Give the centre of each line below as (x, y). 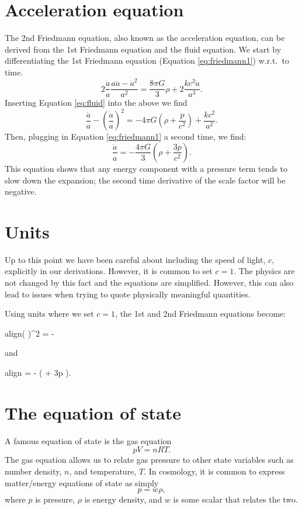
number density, (33, 471)
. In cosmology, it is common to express (214, 471)
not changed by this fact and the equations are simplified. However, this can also (149, 283)
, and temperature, (103, 471)
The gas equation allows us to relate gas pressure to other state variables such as (149, 460)
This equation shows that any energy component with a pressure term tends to (146, 168)
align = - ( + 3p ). (38, 373)
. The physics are (264, 271)
